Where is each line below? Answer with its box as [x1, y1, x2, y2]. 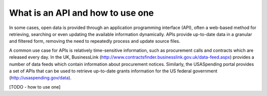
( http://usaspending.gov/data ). [9, 75, 72, 81]
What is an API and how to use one [9, 7, 154, 18]
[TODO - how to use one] [9, 84, 61, 90]
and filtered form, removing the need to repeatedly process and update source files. [9, 38, 180, 44]
